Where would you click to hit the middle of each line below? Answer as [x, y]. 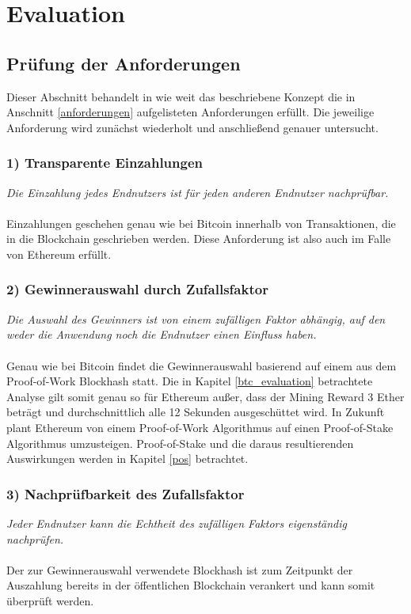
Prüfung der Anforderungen [124, 63]
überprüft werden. [50, 600]
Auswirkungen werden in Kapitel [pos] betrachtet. [127, 459]
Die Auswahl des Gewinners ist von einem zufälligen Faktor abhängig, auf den [196, 318]
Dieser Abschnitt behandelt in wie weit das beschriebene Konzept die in [181, 96]
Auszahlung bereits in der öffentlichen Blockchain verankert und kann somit [191, 585]
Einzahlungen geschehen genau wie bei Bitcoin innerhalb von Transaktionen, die [201, 223]
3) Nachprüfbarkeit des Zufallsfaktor [126, 493]
